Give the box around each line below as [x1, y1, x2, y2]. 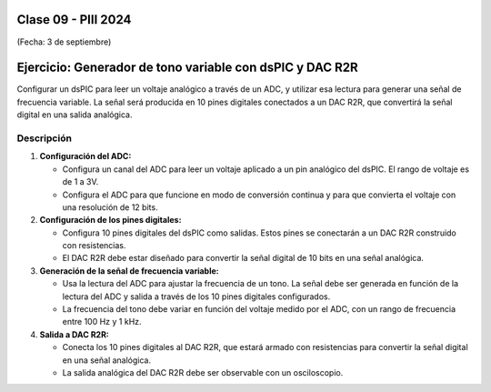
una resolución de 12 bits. [62, 201, 158, 213]
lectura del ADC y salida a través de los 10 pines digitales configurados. [62, 291, 331, 302]
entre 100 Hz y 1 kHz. [62, 317, 142, 327]
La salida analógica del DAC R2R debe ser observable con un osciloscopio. [62, 367, 344, 377]
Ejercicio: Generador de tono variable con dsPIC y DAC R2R [16, 60, 358, 75]
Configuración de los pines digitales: [39, 215, 182, 226]
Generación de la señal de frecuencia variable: [39, 265, 219, 276]
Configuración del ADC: [39, 151, 132, 162]
